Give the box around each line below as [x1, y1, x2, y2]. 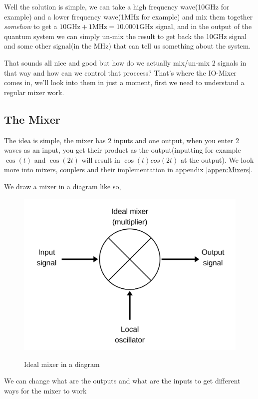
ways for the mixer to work [4, 385, 87, 395]
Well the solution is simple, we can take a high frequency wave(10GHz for [4, 2, 230, 12]
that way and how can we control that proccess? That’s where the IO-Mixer [4, 67, 237, 78]
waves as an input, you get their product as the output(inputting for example [4, 145, 241, 155]
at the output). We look [181, 154, 254, 165]
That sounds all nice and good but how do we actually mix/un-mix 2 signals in [4, 57, 247, 68]
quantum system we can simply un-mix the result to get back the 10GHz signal [4, 31, 247, 41]
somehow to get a [4, 21, 57, 32]
